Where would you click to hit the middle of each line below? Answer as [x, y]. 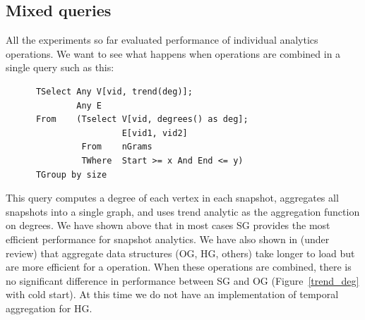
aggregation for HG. [49, 308]
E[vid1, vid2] [155, 133]
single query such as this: [60, 67]
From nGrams [117, 147]
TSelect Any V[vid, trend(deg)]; [114, 91]
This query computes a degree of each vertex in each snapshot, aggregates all [172, 198]
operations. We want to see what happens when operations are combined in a [173, 53]
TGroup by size [71, 174]
